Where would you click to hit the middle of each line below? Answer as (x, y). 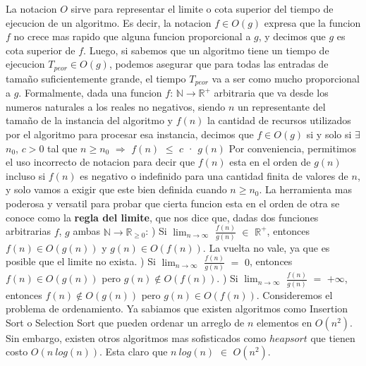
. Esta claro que (134, 352)
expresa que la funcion (312, 22)
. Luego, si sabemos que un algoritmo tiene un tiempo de (206, 50)
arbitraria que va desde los (271, 93)
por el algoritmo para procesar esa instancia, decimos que (130, 134)
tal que (62, 148)
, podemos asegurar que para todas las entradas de (219, 64)
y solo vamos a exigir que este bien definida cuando (116, 189)
